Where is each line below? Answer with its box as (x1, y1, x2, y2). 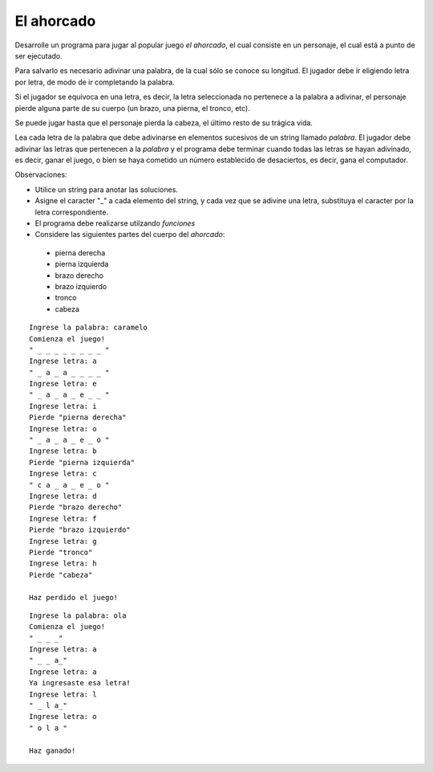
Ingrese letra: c (29, 469, 97, 478)
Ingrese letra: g (29, 537, 97, 545)
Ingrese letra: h (29, 559, 97, 568)
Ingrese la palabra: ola (29, 611, 127, 620)
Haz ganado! (29, 745, 76, 755)
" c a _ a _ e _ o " (29, 480, 110, 489)
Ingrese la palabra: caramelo (29, 323, 148, 333)
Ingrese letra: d (29, 492, 97, 500)
